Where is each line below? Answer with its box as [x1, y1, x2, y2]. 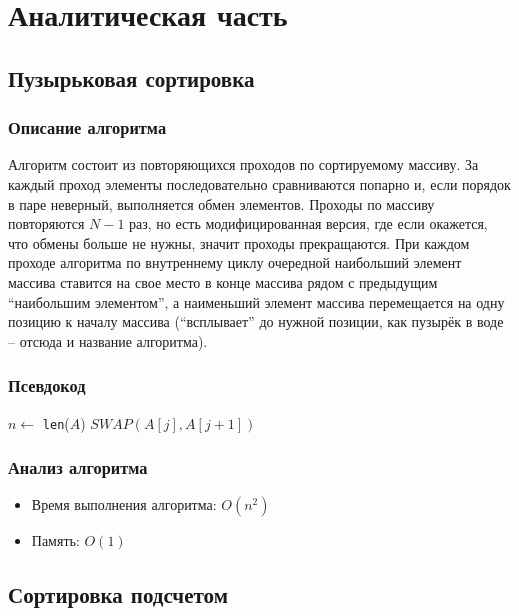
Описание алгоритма [8, 115, 167, 140]
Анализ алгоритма [8, 455, 148, 480]
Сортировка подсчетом [8, 579, 228, 610]
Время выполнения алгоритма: [31, 494, 217, 515]
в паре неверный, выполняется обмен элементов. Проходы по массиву [8, 193, 435, 214]
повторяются [8, 213, 85, 234]
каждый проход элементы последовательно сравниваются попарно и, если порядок [8, 173, 511, 194]
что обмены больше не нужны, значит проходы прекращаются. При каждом [8, 232, 470, 253]
